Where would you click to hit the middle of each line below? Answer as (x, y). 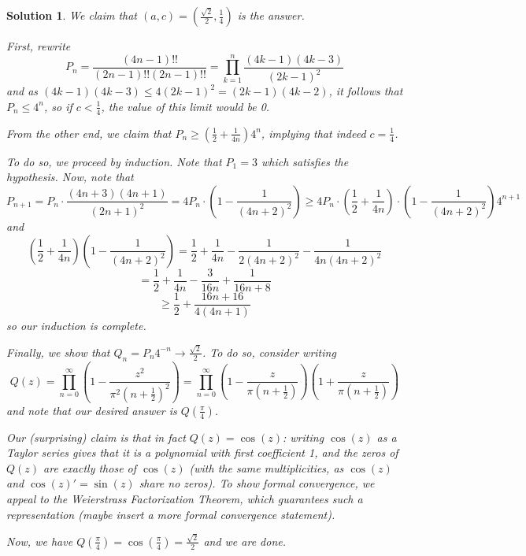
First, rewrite (39, 46)
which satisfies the (305, 161)
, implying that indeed (313, 133)
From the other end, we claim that (89, 133)
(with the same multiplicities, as (267, 467)
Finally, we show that (58, 352)
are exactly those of (90, 467)
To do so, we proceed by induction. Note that (114, 161)
